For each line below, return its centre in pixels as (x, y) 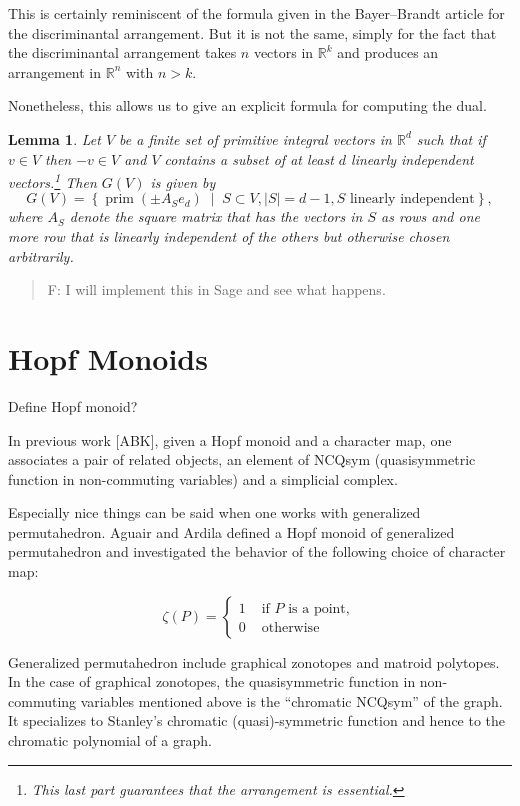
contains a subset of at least (249, 158)
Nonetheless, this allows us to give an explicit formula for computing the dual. (247, 105)
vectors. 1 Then (52, 180)
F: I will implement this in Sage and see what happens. (216, 289)
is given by (183, 181)
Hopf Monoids (108, 357)
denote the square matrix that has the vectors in (216, 216)
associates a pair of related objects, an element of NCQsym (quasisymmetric (242, 459)
